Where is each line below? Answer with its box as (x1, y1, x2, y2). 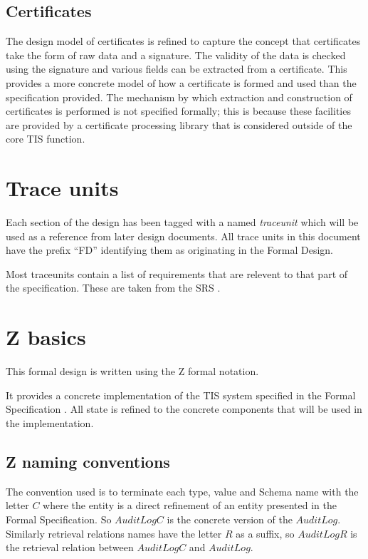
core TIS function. (6, 131, 85, 146)
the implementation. (6, 415, 94, 430)
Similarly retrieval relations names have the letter (6, 525, 222, 540)
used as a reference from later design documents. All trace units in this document (6, 228, 361, 243)
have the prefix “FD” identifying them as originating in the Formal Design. (6, 242, 333, 257)
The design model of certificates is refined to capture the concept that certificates (6, 34, 361, 48)
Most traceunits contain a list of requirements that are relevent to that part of (6, 266, 348, 281)
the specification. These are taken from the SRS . (6, 280, 221, 295)
